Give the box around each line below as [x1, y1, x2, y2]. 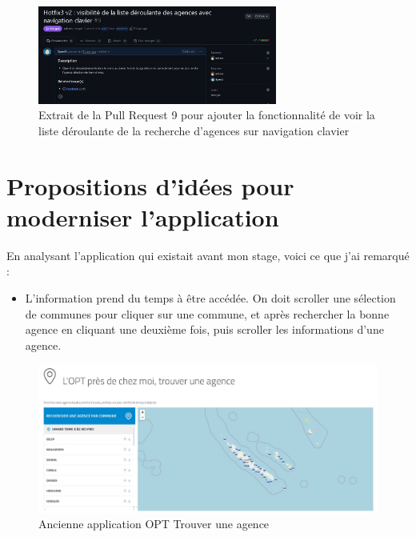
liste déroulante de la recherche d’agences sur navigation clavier [38, 122, 350, 138]
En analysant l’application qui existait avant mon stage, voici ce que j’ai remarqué [6, 246, 410, 263]
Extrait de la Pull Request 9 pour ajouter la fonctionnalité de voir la [38, 106, 375, 123]
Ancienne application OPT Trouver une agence [38, 515, 270, 532]
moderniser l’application [6, 200, 279, 233]
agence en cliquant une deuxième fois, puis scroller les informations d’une [25, 321, 384, 338]
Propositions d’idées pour [6, 169, 294, 202]
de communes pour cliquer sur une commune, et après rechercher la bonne [25, 305, 390, 322]
